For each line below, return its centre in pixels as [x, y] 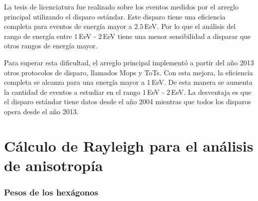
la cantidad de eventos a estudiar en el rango [72, 92]
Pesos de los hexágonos [51, 192]
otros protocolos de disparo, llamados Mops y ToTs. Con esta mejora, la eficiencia [129, 72]
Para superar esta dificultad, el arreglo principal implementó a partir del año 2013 [129, 62]
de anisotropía [54, 165]
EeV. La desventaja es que [211, 92]
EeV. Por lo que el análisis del [190, 26]
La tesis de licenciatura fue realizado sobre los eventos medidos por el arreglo [121, 6]
